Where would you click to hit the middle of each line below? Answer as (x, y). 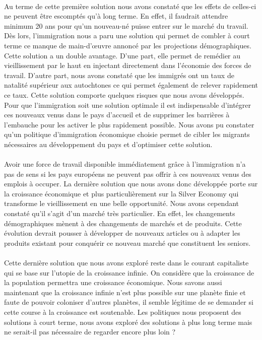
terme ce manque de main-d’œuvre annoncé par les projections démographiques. (128, 45)
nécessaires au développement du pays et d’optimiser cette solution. (108, 144)
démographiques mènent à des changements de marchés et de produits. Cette (123, 223)
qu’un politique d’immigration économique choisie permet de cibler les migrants (127, 134)
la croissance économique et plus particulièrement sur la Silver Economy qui (121, 193)
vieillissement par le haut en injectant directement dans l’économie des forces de (128, 65)
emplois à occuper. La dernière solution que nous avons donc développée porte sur (131, 184)
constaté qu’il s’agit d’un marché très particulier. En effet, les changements (120, 213)
